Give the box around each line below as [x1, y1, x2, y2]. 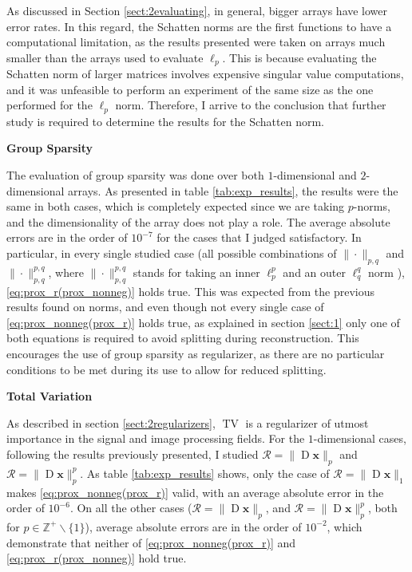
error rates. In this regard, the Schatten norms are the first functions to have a [6, 18, 392, 34]
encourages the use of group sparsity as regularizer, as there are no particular [6, 345, 385, 361]
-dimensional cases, [313, 430, 406, 447]
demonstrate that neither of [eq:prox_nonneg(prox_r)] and [6, 534, 296, 550]
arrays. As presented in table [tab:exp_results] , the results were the [68, 182, 398, 199]
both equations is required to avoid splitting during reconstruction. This [6, 329, 359, 346]
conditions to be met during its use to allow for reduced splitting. [6, 361, 327, 377]
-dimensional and [273, 167, 357, 183]
